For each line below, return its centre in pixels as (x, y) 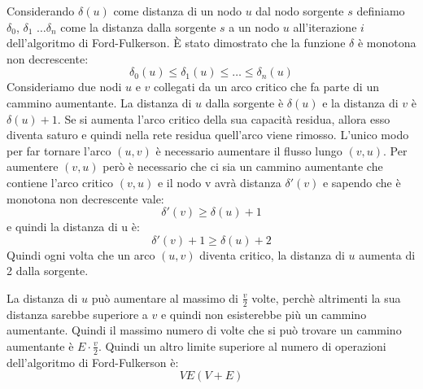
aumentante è (40, 345)
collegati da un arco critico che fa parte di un (266, 87)
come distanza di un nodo (177, 11)
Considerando (41, 11)
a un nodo (254, 26)
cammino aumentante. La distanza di (99, 102)
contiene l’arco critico (60, 182)
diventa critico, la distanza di (272, 254)
